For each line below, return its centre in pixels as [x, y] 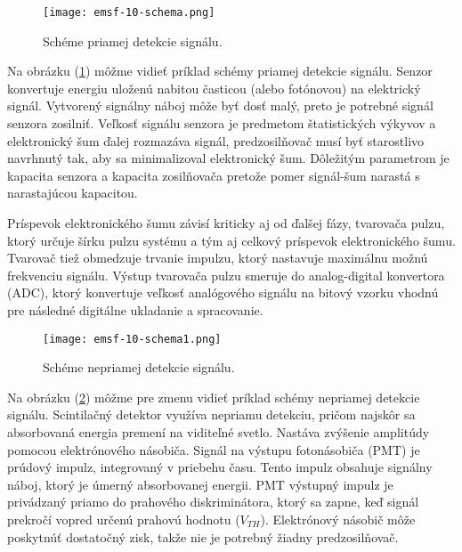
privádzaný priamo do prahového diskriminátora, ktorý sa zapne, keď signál [213, 502]
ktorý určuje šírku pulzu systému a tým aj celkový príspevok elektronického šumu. [231, 240]
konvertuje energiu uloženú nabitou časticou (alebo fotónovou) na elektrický [214, 88]
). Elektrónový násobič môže [338, 519]
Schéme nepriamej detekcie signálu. [139, 367]
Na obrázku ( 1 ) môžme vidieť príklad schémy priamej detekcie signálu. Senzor [220, 71]
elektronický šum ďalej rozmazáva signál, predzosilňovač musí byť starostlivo [216, 140]
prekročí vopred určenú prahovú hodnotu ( [124, 519]
